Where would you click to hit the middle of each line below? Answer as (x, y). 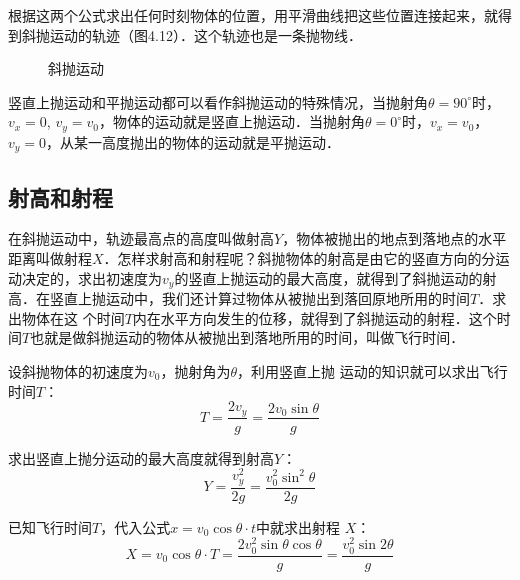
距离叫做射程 (50, 258)
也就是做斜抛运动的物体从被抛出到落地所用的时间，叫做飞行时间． (247, 337)
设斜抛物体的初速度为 (78, 370)
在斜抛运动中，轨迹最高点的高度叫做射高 (141, 238)
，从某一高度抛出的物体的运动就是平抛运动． (193, 141)
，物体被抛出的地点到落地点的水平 (394, 238)
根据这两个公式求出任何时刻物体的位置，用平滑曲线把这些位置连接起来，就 (253, 15)
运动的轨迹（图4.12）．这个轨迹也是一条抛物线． (205, 34)
